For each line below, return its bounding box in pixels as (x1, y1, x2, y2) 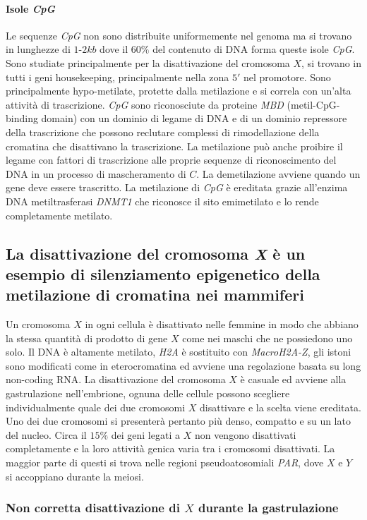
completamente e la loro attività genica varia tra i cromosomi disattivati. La (6, 441, 335, 456)
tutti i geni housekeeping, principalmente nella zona (6, 69, 229, 84)
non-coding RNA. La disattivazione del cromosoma (6, 372, 226, 387)
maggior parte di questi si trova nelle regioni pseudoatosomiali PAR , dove (6, 455, 324, 470)
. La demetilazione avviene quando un (196, 166, 361, 181)
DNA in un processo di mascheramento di (6, 166, 186, 181)
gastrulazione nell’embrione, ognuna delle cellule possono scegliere (6, 386, 290, 401)
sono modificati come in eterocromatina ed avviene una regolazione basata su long (6, 358, 361, 373)
